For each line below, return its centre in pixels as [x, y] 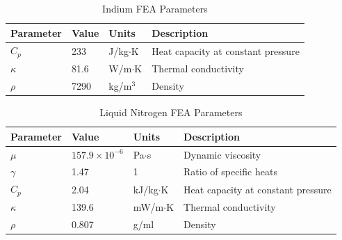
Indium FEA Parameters [155, 8]
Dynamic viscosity [222, 154]
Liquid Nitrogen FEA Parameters [171, 112]
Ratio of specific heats [230, 171]
